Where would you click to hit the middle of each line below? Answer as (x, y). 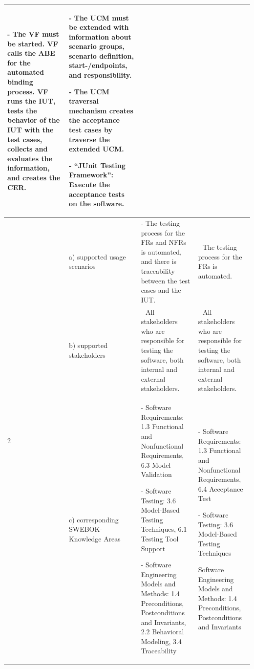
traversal (84, 101)
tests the (22, 110)
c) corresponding (94, 519)
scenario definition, (101, 55)
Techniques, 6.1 (164, 529)
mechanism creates (101, 110)
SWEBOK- (85, 529)
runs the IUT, (32, 101)
